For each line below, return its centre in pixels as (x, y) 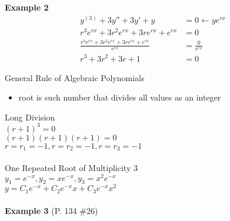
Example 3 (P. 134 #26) (51, 210)
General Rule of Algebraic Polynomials (75, 77)
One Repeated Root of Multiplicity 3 (71, 167)
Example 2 (27, 7)
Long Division (30, 117)
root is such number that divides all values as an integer (120, 97)
